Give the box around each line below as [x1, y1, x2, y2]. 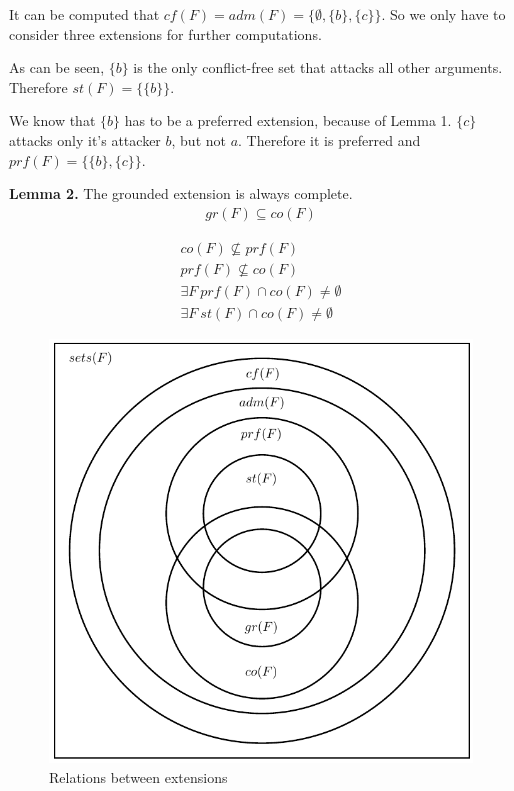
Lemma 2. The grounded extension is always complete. [9, 183, 353, 204]
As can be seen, [9, 57, 105, 78]
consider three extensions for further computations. [9, 23, 322, 44]
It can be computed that [9, 4, 160, 24]
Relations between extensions [49, 766, 228, 787]
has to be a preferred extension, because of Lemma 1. [124, 110, 452, 131]
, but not [171, 129, 226, 150]
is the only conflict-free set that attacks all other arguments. [133, 57, 503, 78]
